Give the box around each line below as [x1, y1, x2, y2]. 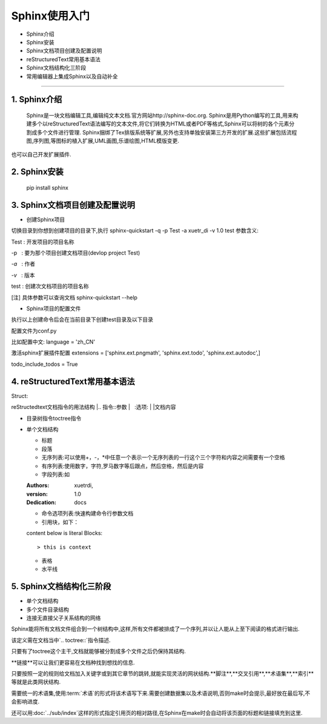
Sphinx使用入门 [11, 9, 90, 22]
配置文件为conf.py [11, 327, 57, 334]
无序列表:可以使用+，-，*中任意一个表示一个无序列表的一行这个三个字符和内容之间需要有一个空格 [41, 454, 285, 461]
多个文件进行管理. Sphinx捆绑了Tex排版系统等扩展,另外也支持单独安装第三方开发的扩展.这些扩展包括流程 [36, 128, 297, 136]
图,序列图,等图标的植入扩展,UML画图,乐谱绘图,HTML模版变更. [26, 137, 180, 145]
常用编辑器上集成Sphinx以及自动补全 [26, 73, 118, 80]
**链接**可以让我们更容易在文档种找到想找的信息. [11, 659, 136, 666]
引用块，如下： [41, 518, 79, 525]
